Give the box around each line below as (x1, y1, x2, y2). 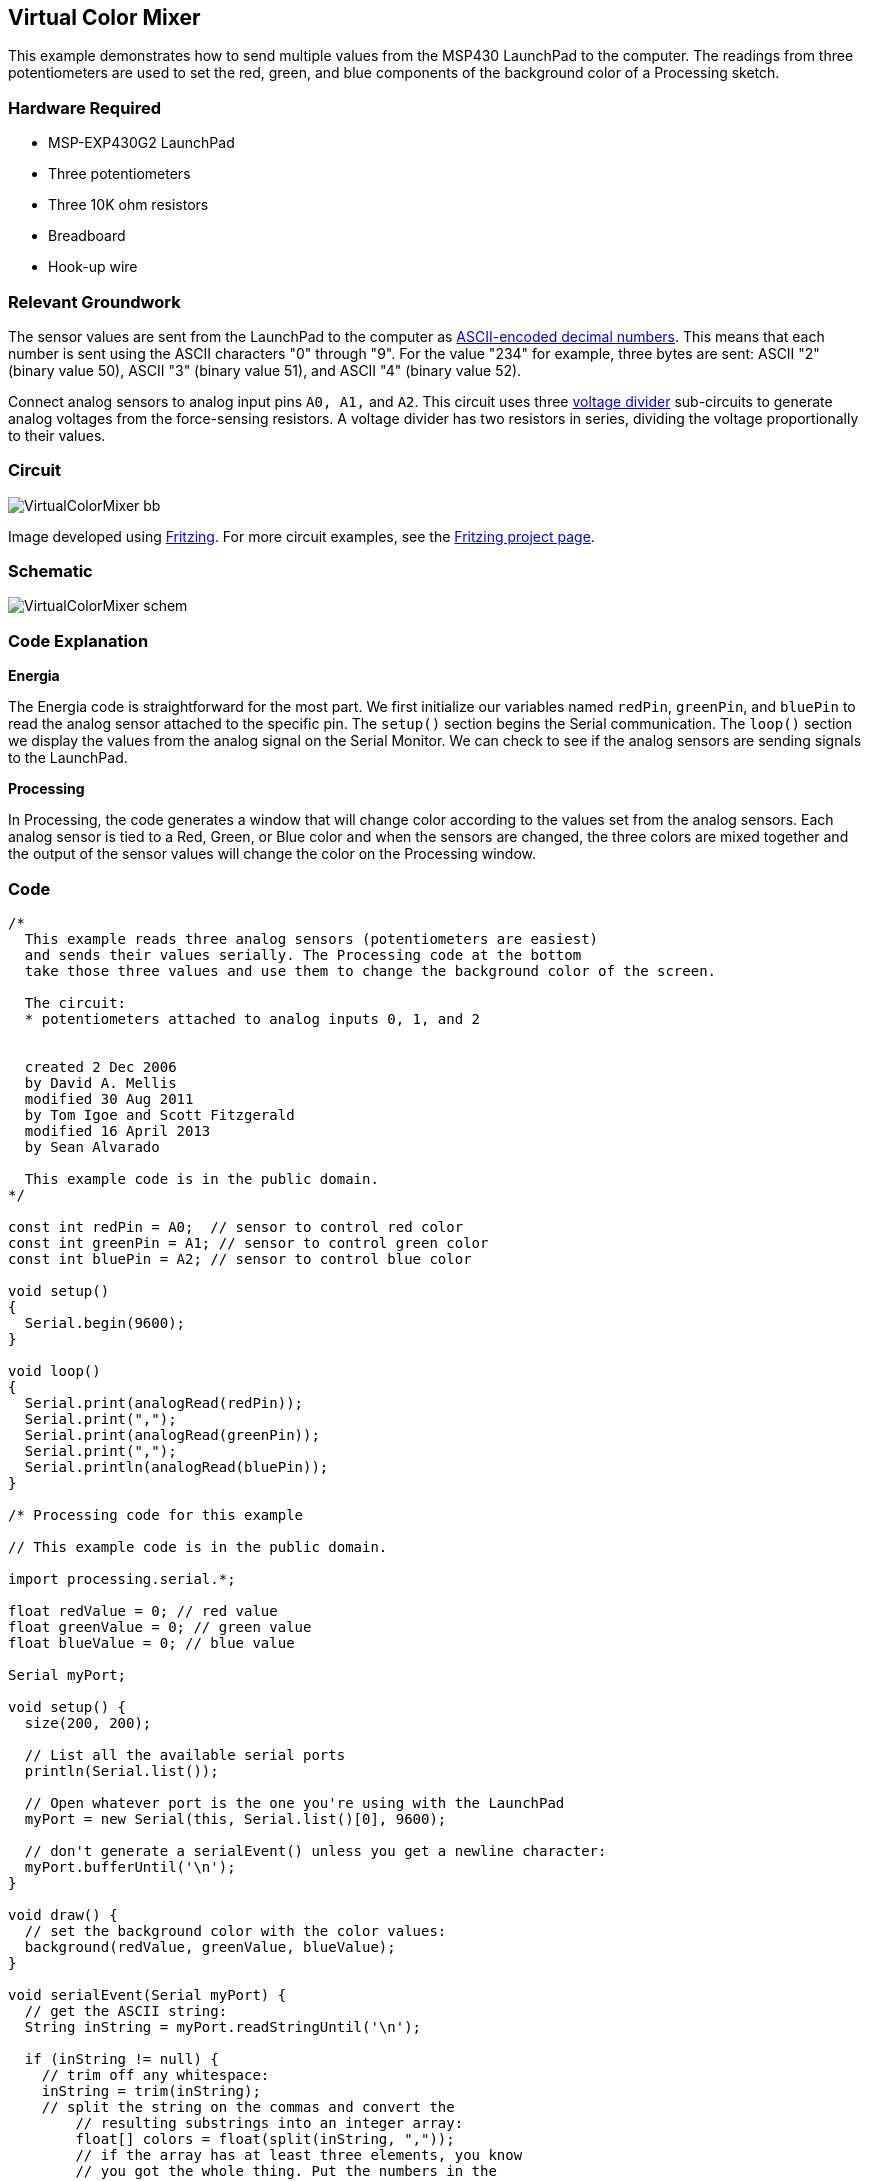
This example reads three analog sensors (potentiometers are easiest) (24, 930, 599, 947)
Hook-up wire (48, 258, 138, 276)
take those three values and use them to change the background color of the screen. (24, 962, 717, 979)
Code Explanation (8, 630, 149, 651)
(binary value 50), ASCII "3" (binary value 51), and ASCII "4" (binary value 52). (8, 361, 522, 379)
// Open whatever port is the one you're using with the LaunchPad (24, 1794, 565, 1811)
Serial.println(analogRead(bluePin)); (24, 1458, 329, 1475)
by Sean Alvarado (24, 1138, 160, 1155)
